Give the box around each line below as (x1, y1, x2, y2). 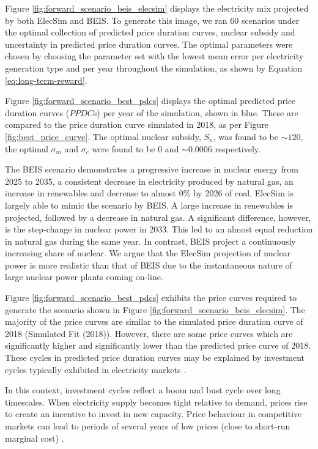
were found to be (92, 142, 155, 155)
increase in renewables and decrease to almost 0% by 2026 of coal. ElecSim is (5, 187, 294, 199)
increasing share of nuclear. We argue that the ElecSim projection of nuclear (5, 247, 291, 259)
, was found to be (213, 130, 279, 143)
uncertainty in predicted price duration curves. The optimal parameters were (5, 37, 293, 50)
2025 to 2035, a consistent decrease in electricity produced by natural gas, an (5, 174, 294, 187)
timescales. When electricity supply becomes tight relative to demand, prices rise (5, 395, 308, 408)
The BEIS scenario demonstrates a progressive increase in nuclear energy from (5, 163, 298, 176)
